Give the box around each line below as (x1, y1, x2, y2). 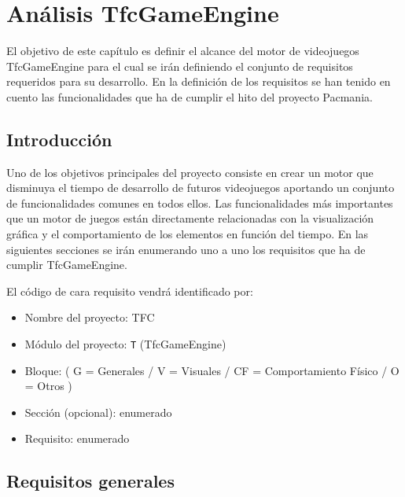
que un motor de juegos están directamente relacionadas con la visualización (6, 210, 374, 226)
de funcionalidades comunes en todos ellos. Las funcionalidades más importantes (6, 194, 393, 211)
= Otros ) (24, 377, 72, 394)
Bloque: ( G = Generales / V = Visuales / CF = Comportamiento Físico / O (24, 362, 399, 378)
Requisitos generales (6, 469, 175, 493)
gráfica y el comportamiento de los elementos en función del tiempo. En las (6, 226, 369, 242)
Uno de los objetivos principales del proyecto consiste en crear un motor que (6, 164, 374, 180)
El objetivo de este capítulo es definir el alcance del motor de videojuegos (6, 42, 359, 59)
